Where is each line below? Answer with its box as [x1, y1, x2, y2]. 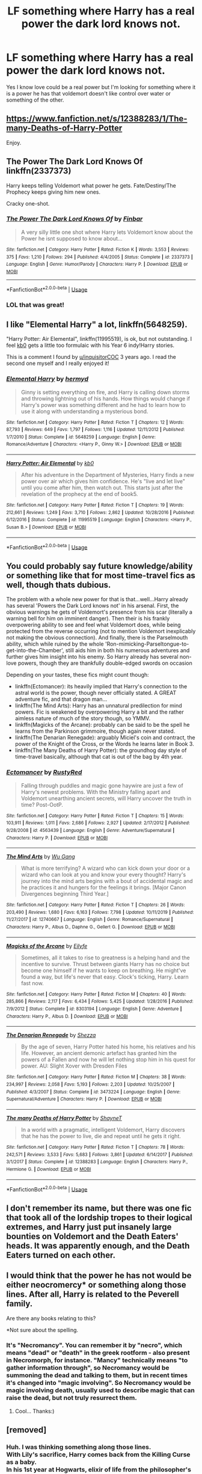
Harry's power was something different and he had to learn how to [20, 401, 186, 408]
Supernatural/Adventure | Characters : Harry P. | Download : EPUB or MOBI [6, 1096, 162, 1102]
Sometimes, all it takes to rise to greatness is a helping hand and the [20, 954, 191, 961]
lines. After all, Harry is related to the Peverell [6, 1289, 179, 1300]
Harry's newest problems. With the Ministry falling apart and [20, 788, 171, 795]
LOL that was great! [6, 301, 65, 309]
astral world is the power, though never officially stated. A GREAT [14, 690, 177, 697]
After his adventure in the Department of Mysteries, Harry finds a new [20, 471, 194, 479]
